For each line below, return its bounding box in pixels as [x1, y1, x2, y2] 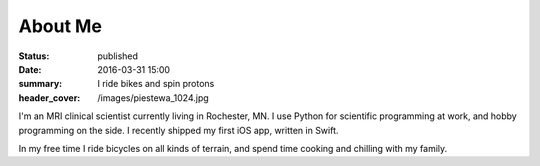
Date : [18, 63, 42, 75]
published [97, 50, 139, 62]
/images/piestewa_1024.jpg [97, 91, 209, 104]
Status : [18, 50, 50, 62]
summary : [18, 78, 63, 90]
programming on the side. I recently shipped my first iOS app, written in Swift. [18, 124, 339, 136]
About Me [18, 15, 102, 37]
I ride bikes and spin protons [97, 78, 215, 90]
